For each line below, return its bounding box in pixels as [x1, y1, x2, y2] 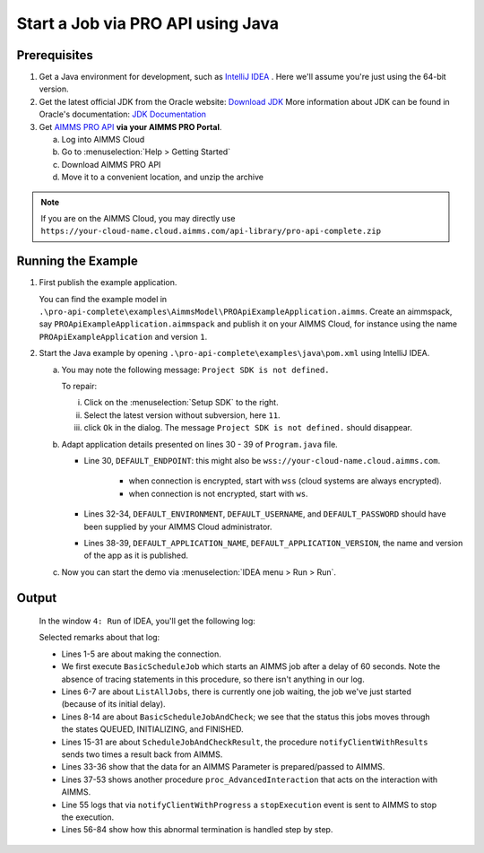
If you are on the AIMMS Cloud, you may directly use [40, 213, 236, 223]
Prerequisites [16, 48, 93, 63]
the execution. [61, 812, 115, 823]
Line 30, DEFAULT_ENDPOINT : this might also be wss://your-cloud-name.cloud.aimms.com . [83, 455, 441, 466]
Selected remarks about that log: [39, 632, 160, 643]
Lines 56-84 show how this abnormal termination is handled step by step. [61, 824, 333, 835]
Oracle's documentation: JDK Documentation [39, 109, 206, 120]
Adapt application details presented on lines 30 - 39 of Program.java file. [61, 439, 338, 449]
